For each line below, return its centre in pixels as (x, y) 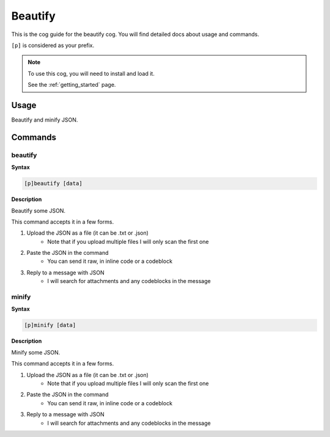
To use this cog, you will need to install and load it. (91, 73)
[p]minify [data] (50, 325)
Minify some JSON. (36, 352)
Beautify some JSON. (38, 210)
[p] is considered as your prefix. (53, 45)
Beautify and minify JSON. (45, 120)
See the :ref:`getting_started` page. (72, 85)
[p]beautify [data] (53, 184)
